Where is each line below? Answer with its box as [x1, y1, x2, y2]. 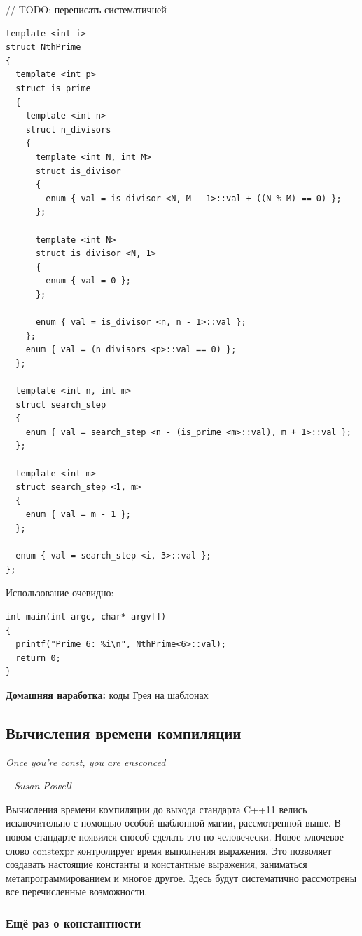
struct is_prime [15, 83, 91, 93]
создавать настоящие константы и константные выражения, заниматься [6, 857, 307, 871]
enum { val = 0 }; [46, 276, 131, 286]
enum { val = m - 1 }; [25, 509, 131, 520]
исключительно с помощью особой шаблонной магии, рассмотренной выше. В [6, 815, 341, 830]
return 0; [15, 653, 61, 663]
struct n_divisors [25, 124, 111, 135]
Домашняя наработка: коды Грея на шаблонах [6, 687, 209, 702]
